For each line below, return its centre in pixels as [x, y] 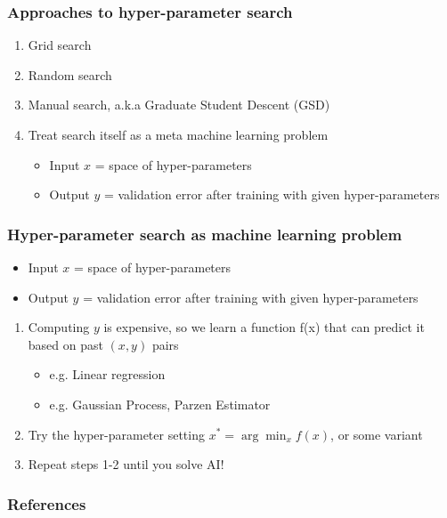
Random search [70, 74]
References [47, 503]
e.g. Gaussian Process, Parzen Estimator [160, 404]
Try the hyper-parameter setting [116, 434]
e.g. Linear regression [107, 374]
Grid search [60, 45]
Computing [59, 327]
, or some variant [377, 434]
